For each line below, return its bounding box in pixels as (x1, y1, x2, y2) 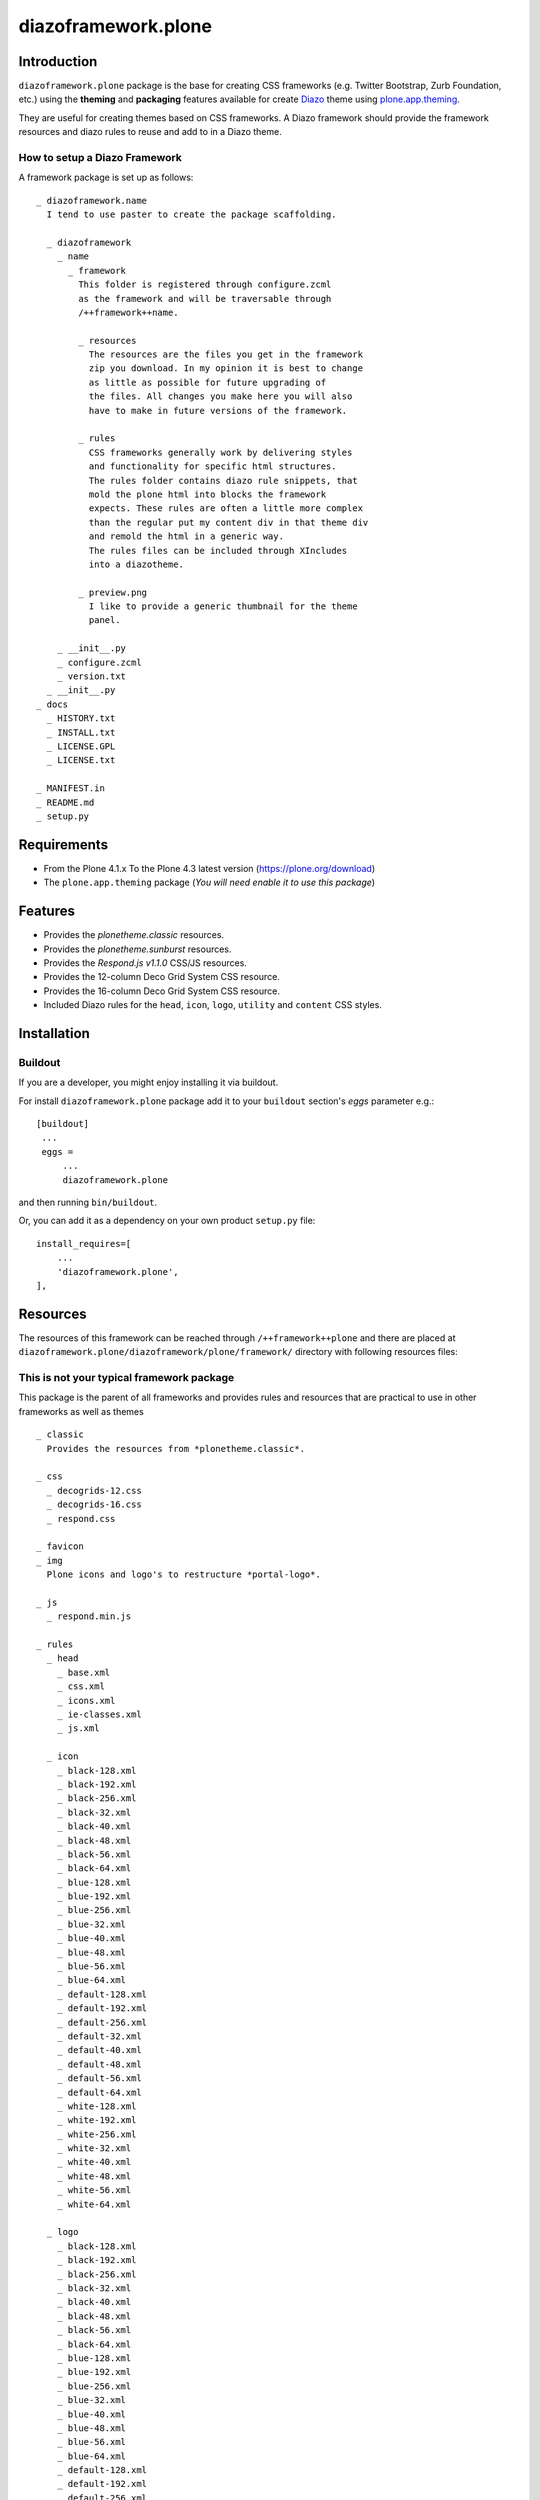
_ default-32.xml (56, 2030, 142, 2042)
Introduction (18, 53, 98, 70)
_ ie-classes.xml (56, 1708, 142, 1720)
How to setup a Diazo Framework (18, 151, 182, 164)
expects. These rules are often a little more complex (88, 503, 364, 514)
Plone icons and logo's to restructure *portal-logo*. (46, 1569, 322, 1580)
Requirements (18, 836, 109, 853)
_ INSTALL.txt (46, 726, 116, 738)
